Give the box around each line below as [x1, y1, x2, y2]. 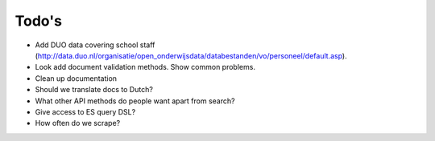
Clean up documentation [35, 73, 117, 83]
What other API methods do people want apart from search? [35, 96, 235, 106]
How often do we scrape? [35, 119, 121, 128]
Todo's [14, 12, 62, 30]
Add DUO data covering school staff [35, 40, 155, 50]
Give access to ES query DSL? [35, 107, 136, 116]
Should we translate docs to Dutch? [35, 85, 153, 95]
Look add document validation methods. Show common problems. [35, 62, 255, 72]
